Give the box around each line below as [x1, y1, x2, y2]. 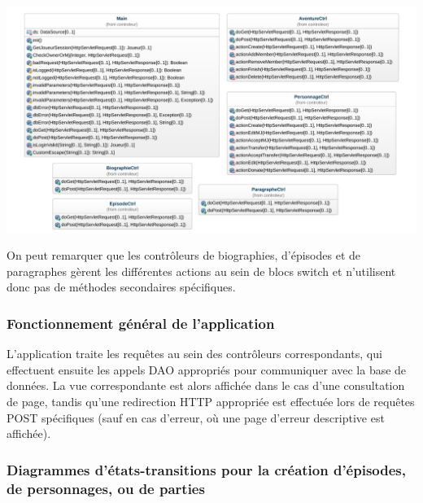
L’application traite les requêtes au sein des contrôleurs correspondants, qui [7, 345, 382, 362]
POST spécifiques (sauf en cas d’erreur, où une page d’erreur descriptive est [7, 409, 385, 426]
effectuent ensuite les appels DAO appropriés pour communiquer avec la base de [7, 361, 407, 378]
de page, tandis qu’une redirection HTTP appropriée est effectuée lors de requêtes [7, 392, 415, 409]
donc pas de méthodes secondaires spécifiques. [7, 278, 236, 295]
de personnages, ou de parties [7, 478, 205, 498]
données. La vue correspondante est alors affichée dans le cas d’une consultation [7, 377, 405, 394]
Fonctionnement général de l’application [7, 313, 275, 333]
